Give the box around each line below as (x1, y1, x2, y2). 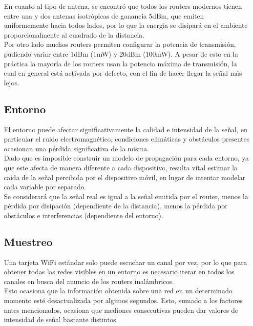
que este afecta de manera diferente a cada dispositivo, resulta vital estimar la (4, 162, 238, 172)
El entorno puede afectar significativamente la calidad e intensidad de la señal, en (4, 124, 248, 134)
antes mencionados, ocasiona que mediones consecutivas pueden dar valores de (4, 305, 238, 315)
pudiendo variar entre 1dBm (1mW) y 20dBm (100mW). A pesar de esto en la (4, 48, 238, 59)
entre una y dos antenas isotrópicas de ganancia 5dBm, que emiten (4, 10, 204, 20)
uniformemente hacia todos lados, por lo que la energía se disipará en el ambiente (4, 20, 248, 30)
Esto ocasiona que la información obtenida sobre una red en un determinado (4, 285, 232, 296)
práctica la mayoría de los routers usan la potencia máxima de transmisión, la (4, 58, 237, 68)
